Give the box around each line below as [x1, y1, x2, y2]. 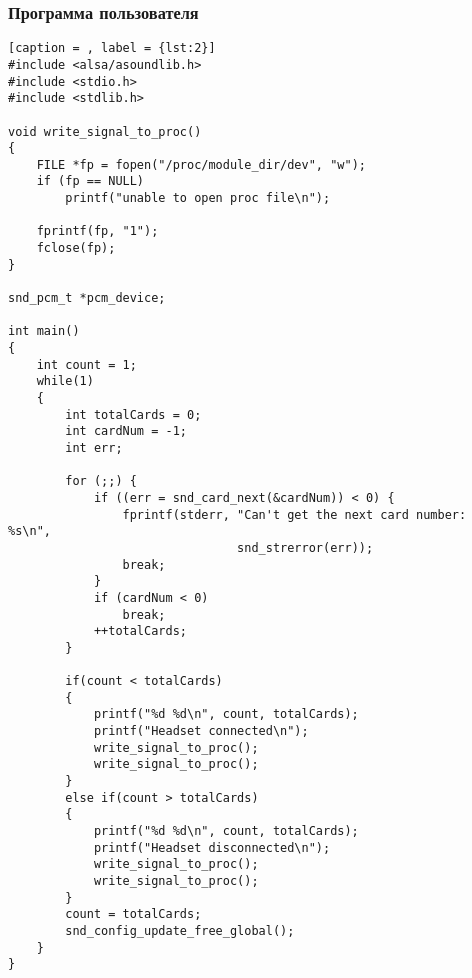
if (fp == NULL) [36, 174, 145, 189]
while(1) [36, 374, 94, 389]
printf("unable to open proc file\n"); [65, 191, 331, 206]
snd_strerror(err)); [237, 540, 374, 555]
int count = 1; [36, 357, 137, 372]
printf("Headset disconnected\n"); [93, 840, 331, 855]
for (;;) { [65, 474, 137, 489]
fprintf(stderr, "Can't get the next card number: [122, 507, 467, 522]
